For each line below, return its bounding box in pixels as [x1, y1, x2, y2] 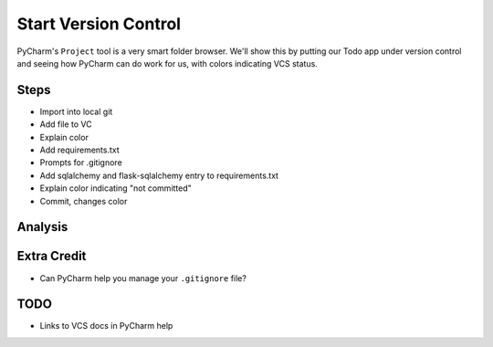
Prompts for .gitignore [39, 157, 122, 168]
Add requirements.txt [39, 144, 121, 155]
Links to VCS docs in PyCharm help [39, 321, 173, 331]
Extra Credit [16, 248, 87, 264]
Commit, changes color [39, 195, 128, 206]
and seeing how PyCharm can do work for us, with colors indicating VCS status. [16, 58, 319, 68]
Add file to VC [39, 119, 92, 130]
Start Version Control [16, 14, 182, 34]
